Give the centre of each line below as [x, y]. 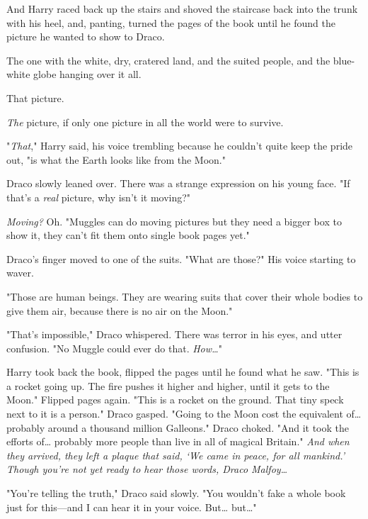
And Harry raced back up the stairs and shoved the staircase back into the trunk [182, 9]
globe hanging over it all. [87, 74]
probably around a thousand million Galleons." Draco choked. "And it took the [178, 427]
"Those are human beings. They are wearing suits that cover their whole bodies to [185, 296]
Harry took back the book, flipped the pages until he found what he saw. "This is [183, 372]
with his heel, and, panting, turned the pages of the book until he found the [171, 22]
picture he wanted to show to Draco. [86, 37]
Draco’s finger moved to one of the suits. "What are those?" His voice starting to [181, 258]
